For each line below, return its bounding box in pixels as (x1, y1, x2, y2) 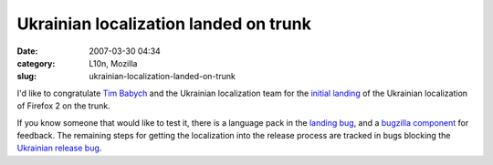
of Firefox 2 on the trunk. (16, 100, 110, 111)
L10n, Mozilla (89, 57, 138, 68)
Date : (16, 46, 38, 57)
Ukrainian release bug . (16, 142, 102, 154)
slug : (16, 71, 37, 82)
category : (16, 57, 56, 68)
